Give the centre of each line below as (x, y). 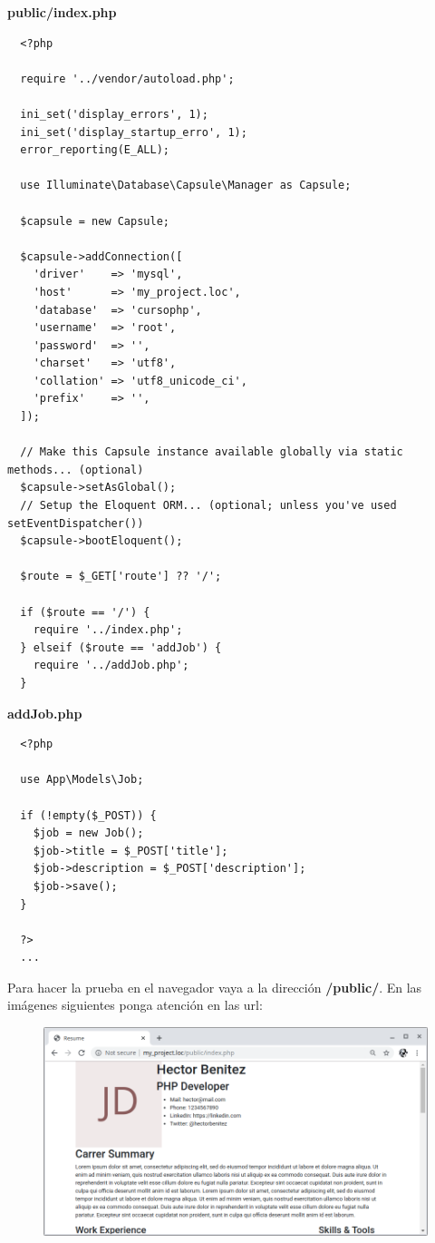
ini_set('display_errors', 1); (114, 114)
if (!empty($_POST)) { (88, 815)
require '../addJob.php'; (111, 666)
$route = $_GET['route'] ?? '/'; (121, 577)
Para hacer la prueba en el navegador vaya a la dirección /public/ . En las (215, 987)
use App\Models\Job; (82, 780)
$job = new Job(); (88, 833)
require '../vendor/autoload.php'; (127, 78)
